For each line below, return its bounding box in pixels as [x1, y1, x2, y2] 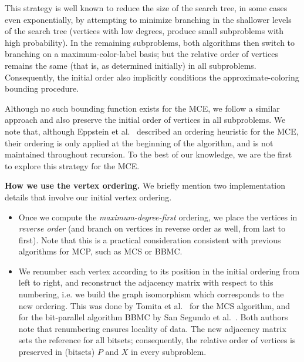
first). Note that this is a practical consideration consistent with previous [18, 233, 281, 246]
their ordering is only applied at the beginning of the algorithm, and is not [5, 136, 273, 149]
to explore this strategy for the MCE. [5, 159, 140, 172]
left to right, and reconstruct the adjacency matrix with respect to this [18, 276, 273, 289]
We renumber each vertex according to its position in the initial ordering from [18, 264, 300, 277]
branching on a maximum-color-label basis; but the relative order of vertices [5, 48, 278, 60]
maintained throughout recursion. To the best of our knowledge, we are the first [5, 148, 292, 160]
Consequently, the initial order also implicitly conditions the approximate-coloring [5, 71, 299, 83]
